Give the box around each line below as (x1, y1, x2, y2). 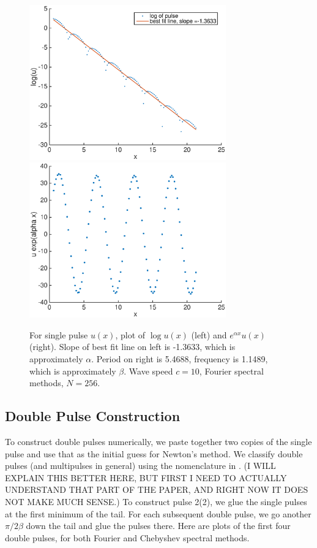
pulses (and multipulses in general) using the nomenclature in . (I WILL (5, 459, 276, 472)
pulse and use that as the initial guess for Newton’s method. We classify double (5, 447, 303, 460)
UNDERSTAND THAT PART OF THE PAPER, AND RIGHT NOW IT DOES (5, 483, 308, 496)
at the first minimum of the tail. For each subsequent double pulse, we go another (5, 507, 311, 520)
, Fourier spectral (199, 364, 264, 377)
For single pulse (29, 328, 88, 341)
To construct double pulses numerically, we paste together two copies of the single (5, 435, 312, 448)
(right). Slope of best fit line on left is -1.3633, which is (29, 340, 236, 353)
